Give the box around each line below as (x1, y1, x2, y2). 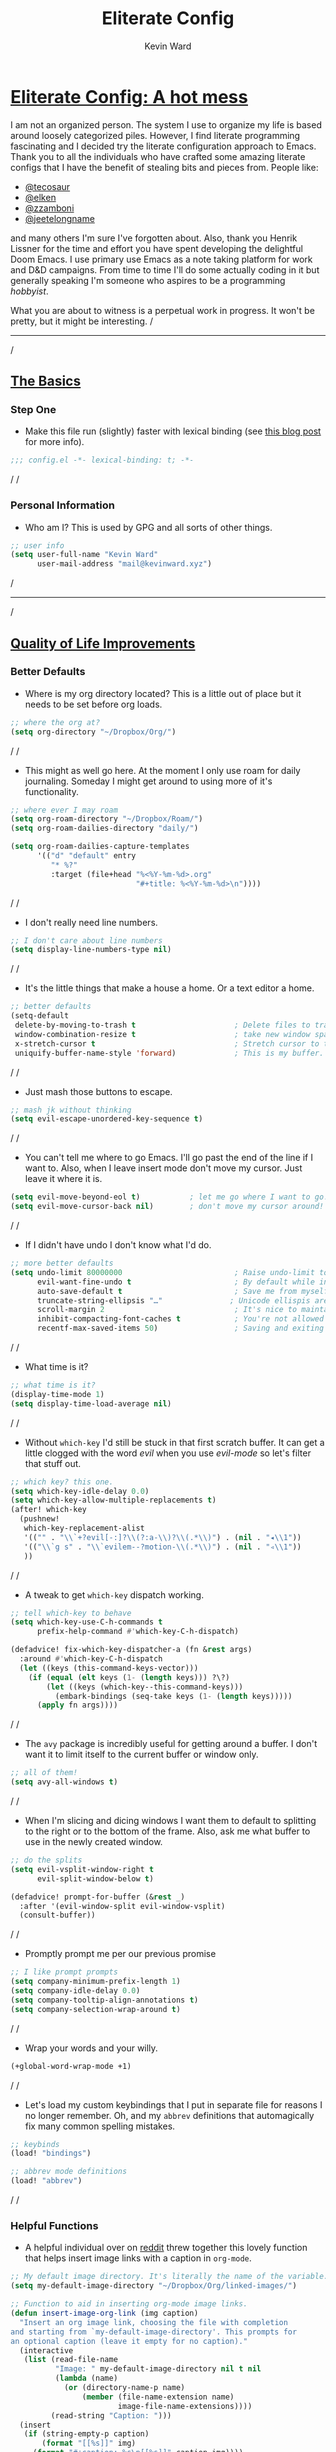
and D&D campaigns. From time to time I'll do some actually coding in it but (10, 263, 320, 276)
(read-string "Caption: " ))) (50, 2410, 172, 2421)
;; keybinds (10, 2139, 60, 2149)
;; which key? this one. (10, 1477, 114, 1487)
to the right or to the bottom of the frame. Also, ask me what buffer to (24, 1825, 311, 1837)
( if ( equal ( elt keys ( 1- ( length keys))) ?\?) (28, 1672, 230, 1682)
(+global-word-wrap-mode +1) (10, 2061, 132, 2071)
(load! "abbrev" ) (10, 2176, 83, 2186)
